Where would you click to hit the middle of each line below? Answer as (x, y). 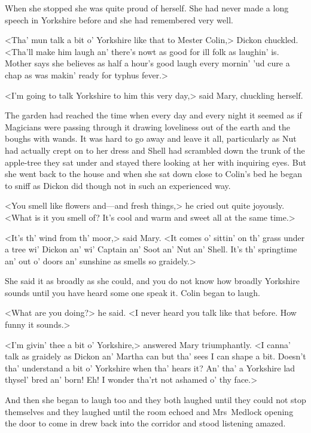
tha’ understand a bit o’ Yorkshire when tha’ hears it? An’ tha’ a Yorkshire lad (150, 368)
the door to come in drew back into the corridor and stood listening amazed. (145, 423)
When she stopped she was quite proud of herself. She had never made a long (147, 8)
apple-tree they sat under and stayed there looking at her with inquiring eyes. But (155, 162)
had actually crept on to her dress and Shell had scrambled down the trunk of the (155, 150)
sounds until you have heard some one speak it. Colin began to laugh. (132, 292)
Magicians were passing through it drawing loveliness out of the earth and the (147, 126)
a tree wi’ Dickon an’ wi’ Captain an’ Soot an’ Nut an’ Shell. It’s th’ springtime (151, 249)
